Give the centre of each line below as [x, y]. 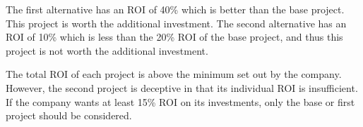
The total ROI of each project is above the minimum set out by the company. [174, 74]
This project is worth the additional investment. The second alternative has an [176, 23]
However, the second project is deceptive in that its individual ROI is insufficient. [182, 87]
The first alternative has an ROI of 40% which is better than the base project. [175, 9]
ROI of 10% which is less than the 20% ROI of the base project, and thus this [174, 37]
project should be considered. [69, 115]
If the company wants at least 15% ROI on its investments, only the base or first [180, 101]
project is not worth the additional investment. [107, 50]
